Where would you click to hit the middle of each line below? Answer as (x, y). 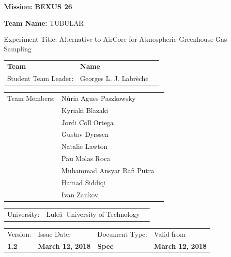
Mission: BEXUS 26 (38, 6)
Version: (19, 234)
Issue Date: (54, 234)
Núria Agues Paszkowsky (99, 98)
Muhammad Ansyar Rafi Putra (108, 170)
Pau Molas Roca (86, 158)
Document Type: (122, 234)
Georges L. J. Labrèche (114, 78)
